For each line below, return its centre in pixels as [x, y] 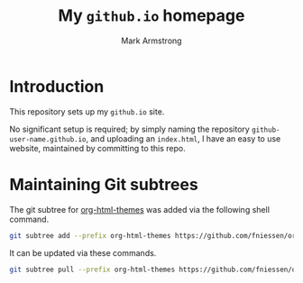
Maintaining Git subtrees [104, 184]
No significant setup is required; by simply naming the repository [129, 129]
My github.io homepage [151, 16]
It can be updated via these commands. [83, 252]
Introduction [57, 86]
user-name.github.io [48, 139]
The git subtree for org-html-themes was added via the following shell [140, 209]
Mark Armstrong [151, 41]
